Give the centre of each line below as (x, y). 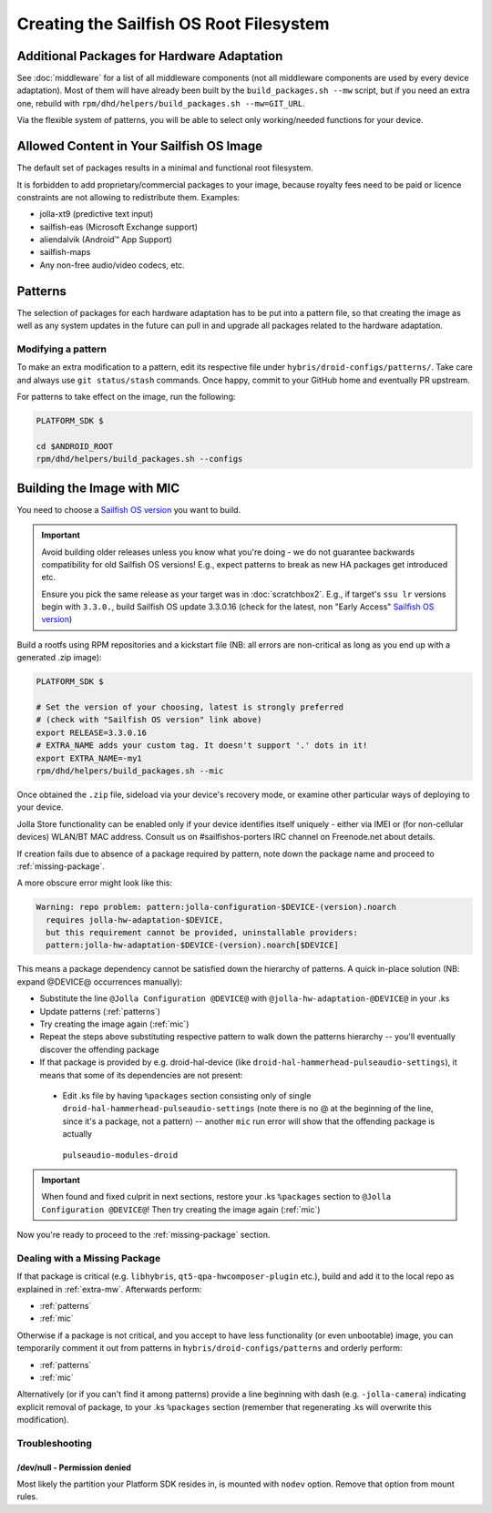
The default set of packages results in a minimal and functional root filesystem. (165, 168)
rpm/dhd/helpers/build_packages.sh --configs (139, 459)
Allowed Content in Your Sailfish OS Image (140, 146)
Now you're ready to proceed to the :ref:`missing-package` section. (143, 1235)
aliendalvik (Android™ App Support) (106, 240)
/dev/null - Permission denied (74, 1467)
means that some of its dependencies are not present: (141, 1075)
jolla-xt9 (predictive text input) (97, 214)
